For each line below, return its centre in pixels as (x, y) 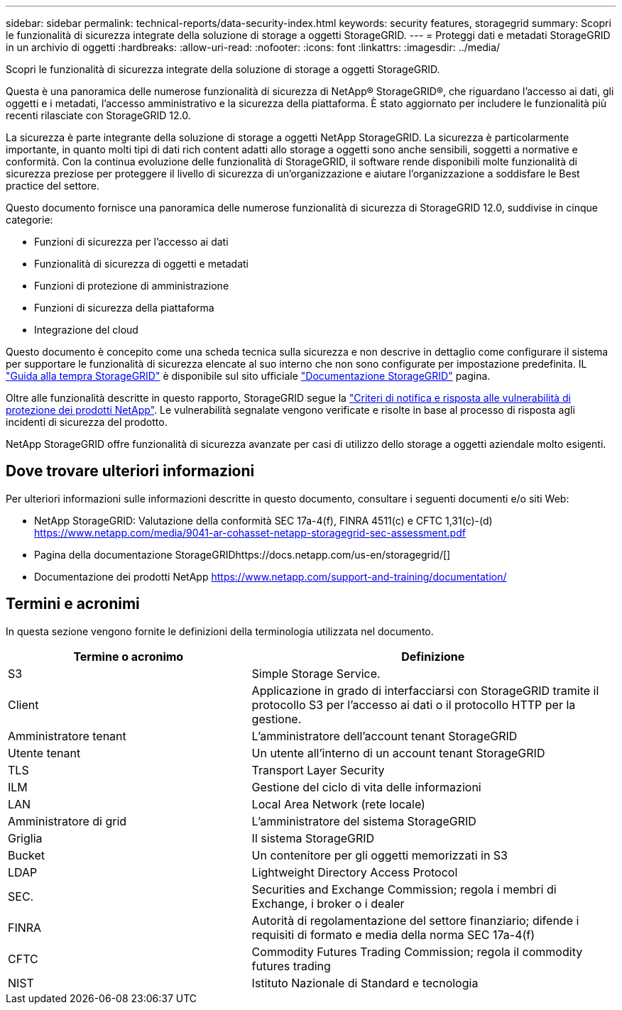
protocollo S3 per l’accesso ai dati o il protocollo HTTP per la (414, 704)
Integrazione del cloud (86, 330)
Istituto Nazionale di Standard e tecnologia (365, 983)
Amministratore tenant (67, 736)
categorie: (29, 220)
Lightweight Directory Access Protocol (355, 872)
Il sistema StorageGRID (313, 838)
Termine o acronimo (129, 656)
